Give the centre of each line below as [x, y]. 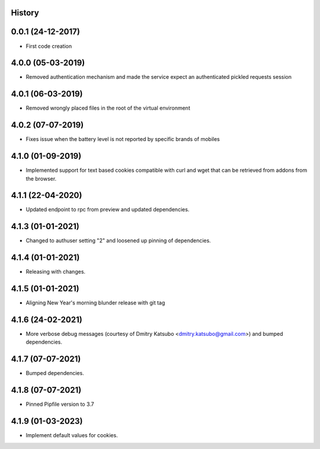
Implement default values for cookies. [72, 435]
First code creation [49, 46]
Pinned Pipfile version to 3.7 [60, 404]
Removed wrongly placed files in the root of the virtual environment [108, 108]
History [25, 13]
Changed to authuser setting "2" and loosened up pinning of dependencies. [119, 240]
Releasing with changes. [56, 272]
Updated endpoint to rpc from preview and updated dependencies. [108, 210]
